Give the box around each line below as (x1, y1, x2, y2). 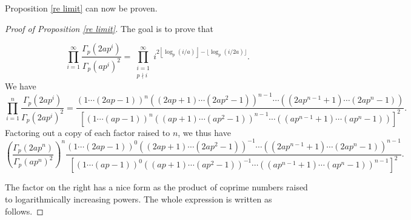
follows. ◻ (5, 204, 44, 217)
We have (5, 80, 36, 92)
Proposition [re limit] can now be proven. (5, 2, 158, 14)
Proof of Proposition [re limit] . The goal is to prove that (5, 22, 213, 34)
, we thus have (178, 126, 231, 138)
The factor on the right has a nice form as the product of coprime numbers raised (5, 181, 308, 193)
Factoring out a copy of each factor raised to (5, 126, 170, 138)
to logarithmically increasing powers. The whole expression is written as (5, 192, 272, 205)
